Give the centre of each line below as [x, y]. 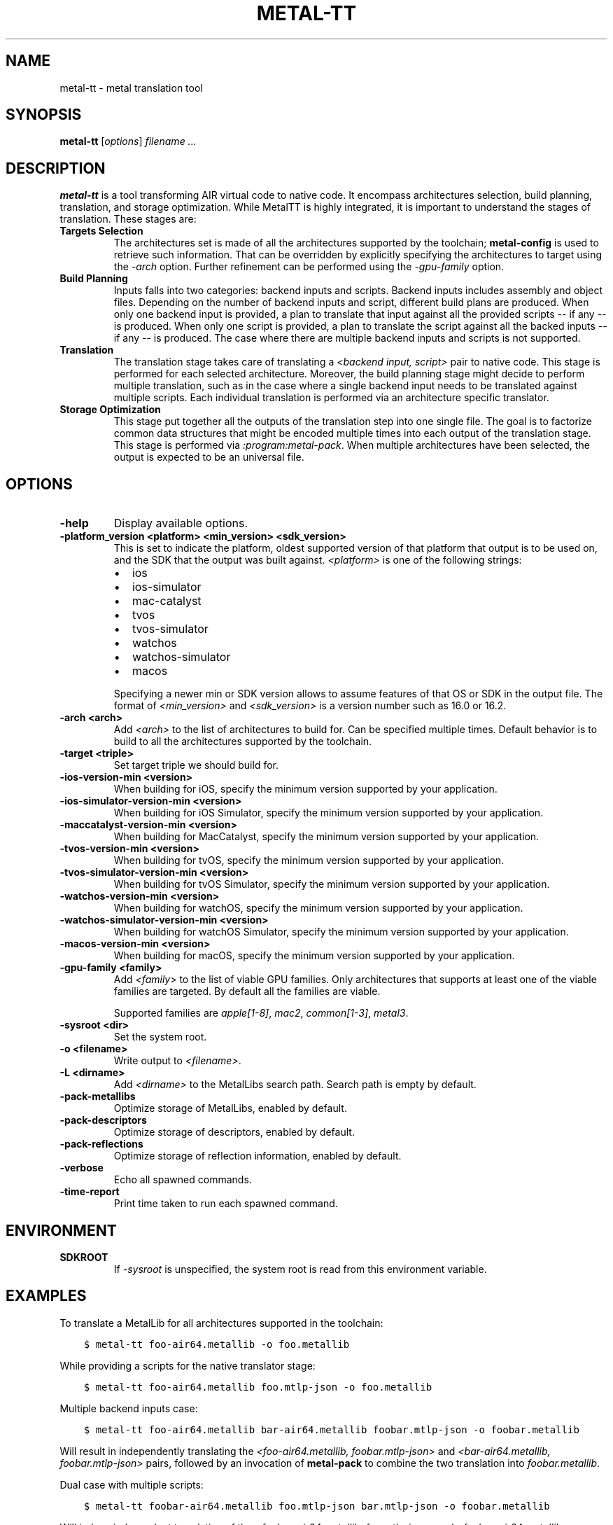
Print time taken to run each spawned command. [226, 1204]
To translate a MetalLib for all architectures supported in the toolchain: [221, 1323]
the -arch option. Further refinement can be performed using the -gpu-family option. [309, 267]
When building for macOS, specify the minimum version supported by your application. [314, 956]
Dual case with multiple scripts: [132, 1484]
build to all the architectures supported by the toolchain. [243, 741]
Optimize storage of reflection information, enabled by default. [258, 1156]
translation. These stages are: [128, 219]
